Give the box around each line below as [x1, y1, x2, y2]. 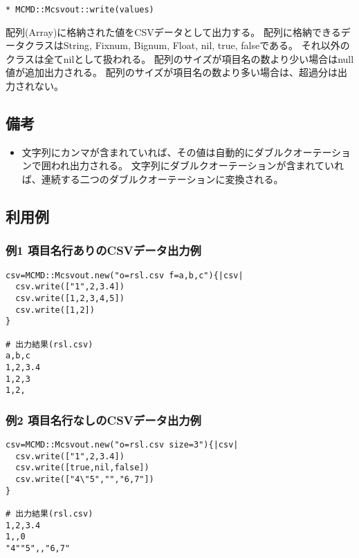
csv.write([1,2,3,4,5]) [15, 293, 125, 303]
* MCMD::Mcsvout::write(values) [6, 5, 154, 15]
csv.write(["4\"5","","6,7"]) [15, 474, 154, 485]
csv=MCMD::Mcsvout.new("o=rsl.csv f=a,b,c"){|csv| [6, 270, 243, 280]
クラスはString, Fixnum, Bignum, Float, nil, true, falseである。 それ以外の [24, 38, 350, 52]
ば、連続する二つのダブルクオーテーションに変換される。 [21, 172, 284, 186]
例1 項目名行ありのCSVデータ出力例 [6, 242, 201, 259]
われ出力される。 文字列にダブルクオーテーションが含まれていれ [50, 158, 344, 173]
